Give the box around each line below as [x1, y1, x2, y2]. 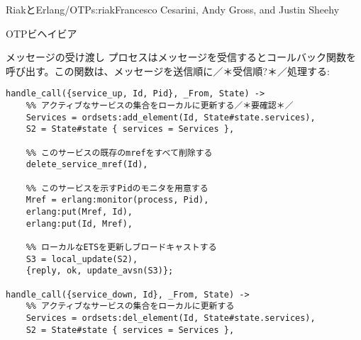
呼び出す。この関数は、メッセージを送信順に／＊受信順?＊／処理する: [6, 63, 330, 78]
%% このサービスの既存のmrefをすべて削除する [26, 147, 213, 158]
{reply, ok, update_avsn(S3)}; [26, 266, 174, 276]
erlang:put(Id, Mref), [26, 218, 133, 229]
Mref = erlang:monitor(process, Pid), [26, 195, 209, 205]
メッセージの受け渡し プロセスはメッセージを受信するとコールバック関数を [6, 50, 357, 64]
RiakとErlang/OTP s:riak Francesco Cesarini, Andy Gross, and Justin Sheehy [6, 2, 340, 16]
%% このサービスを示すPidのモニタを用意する [26, 183, 209, 193]
